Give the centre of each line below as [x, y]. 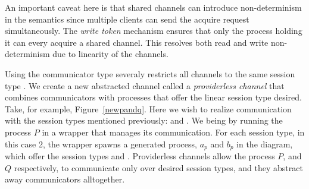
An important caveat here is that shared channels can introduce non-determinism [153, 7]
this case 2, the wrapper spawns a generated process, [101, 144]
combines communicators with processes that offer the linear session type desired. [153, 97]
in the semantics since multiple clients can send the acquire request [127, 19]
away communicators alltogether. [65, 179]
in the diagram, [265, 144]
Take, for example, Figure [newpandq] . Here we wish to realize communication [148, 108]
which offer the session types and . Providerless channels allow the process [140, 155]
